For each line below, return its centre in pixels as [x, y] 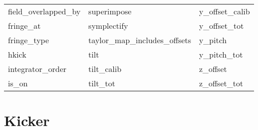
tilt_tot [102, 83]
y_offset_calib [224, 11]
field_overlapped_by [44, 11]
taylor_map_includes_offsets [140, 40]
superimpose [110, 11]
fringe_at [24, 26]
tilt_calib [105, 69]
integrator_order [37, 69]
